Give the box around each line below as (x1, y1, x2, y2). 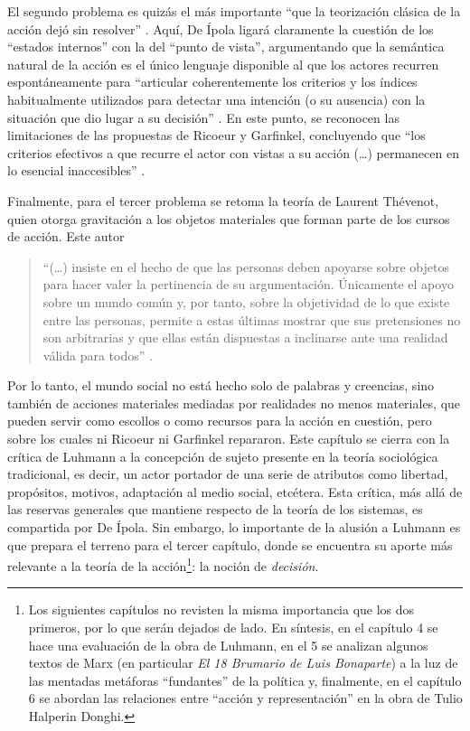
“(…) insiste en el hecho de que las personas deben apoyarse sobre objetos (42, 257, 449, 276)
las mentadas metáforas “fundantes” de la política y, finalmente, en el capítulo (28, 670, 462, 689)
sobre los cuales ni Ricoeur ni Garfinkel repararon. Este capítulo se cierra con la (7, 429, 450, 448)
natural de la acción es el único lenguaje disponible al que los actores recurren (7, 54, 439, 73)
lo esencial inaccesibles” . (7, 161, 146, 180)
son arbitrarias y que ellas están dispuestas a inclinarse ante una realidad (42, 328, 448, 347)
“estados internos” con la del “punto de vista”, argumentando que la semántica (7, 37, 445, 56)
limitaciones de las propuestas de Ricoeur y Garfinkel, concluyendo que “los (7, 126, 426, 145)
